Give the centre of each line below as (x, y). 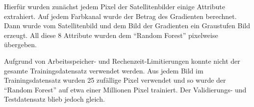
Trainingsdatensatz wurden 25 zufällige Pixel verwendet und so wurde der (115, 80)
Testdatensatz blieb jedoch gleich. (54, 99)
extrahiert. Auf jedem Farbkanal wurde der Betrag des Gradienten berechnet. (120, 16)
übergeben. (20, 45)
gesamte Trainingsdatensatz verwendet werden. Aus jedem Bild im (104, 70)
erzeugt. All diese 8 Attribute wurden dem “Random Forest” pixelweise (111, 35)
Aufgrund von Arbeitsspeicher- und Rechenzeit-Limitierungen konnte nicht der (122, 61)
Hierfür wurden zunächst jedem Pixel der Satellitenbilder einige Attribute (114, 6)
